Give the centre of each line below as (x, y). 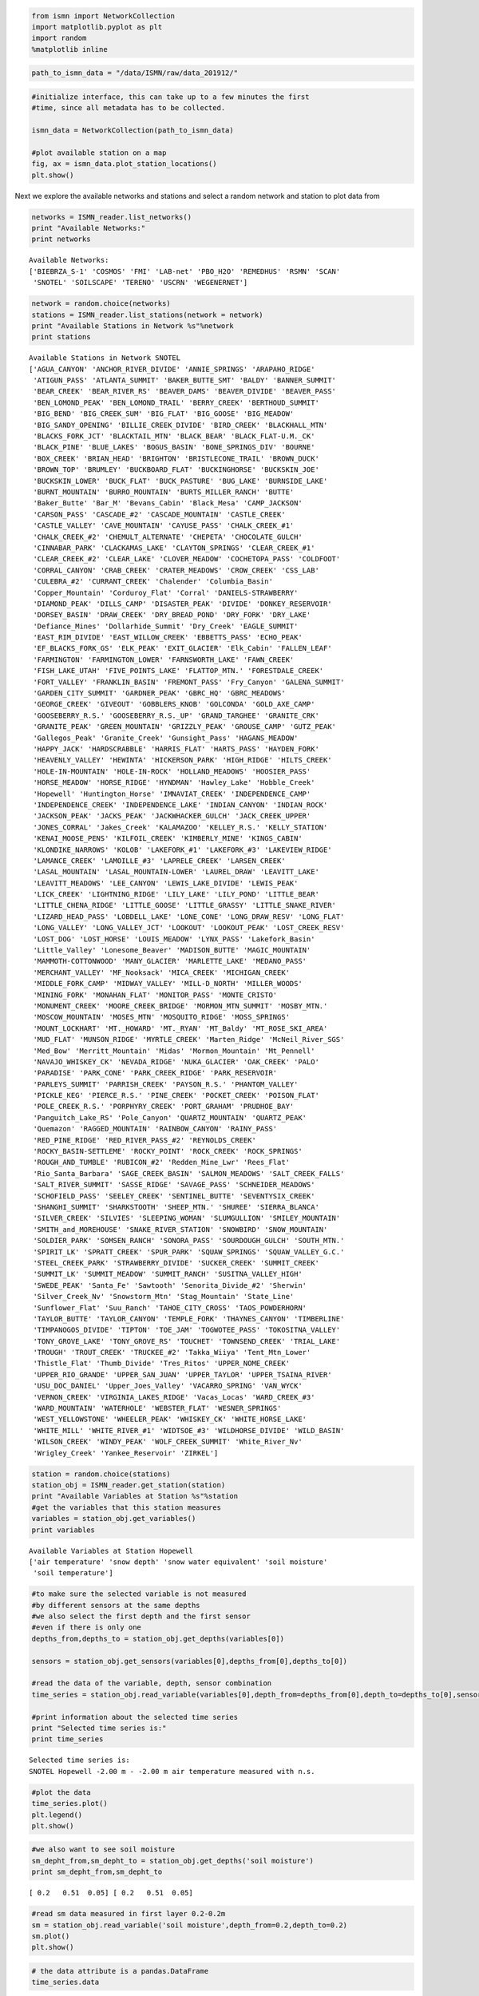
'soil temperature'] (73, 1573)
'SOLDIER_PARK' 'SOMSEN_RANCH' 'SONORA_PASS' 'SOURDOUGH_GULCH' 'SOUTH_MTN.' (189, 1241)
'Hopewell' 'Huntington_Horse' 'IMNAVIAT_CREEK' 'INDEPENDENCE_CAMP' (172, 794)
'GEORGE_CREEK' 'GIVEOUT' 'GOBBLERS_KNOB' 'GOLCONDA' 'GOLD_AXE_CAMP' (174, 704)
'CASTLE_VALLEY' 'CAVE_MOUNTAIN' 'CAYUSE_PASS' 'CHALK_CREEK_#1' (164, 526)
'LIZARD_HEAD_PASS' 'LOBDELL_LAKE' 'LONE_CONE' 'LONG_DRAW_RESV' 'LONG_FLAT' (189, 917)
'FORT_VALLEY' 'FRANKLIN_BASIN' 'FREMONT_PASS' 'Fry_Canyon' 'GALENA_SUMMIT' (189, 682)
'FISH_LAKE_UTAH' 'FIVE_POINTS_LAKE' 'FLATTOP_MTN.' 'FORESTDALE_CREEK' (178, 671)
